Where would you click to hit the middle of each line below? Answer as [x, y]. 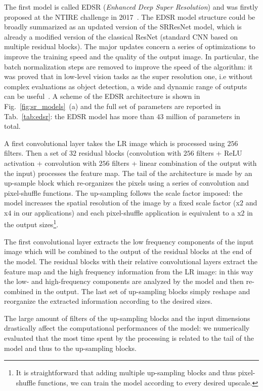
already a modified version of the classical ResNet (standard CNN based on [121, 36]
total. [12, 126]
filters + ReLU [219, 153]
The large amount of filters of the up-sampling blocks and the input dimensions [127, 318]
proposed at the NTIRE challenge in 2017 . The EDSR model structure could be [130, 16]
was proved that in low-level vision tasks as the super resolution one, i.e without [128, 76]
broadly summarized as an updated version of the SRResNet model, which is [123, 27]
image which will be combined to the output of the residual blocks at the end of [128, 251]
